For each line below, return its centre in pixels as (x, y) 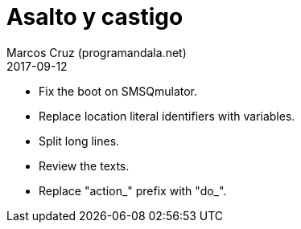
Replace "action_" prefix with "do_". (133, 190)
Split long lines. (79, 141)
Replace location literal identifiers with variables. (167, 116)
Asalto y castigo (95, 17)
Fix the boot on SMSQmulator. (118, 91)
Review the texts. (84, 166)
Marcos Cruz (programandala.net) (97, 52)
